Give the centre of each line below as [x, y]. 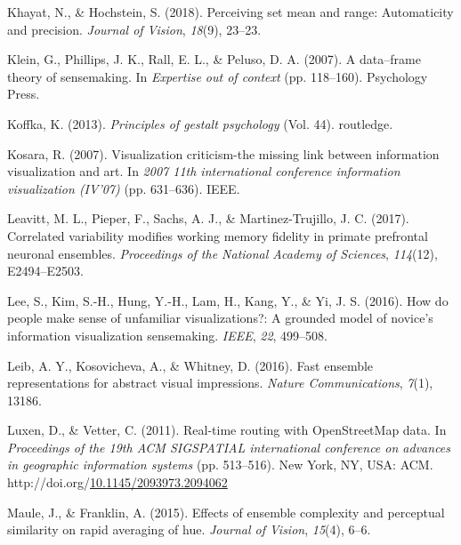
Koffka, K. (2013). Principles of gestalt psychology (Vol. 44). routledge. [200, 123]
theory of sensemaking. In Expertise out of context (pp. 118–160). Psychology [218, 76]
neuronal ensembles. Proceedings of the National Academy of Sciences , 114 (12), [222, 253]
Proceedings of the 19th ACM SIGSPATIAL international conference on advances [229, 447]
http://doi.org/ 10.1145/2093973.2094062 [117, 482]
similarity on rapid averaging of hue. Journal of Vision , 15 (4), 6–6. [189, 529]
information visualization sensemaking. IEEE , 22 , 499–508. [168, 335]
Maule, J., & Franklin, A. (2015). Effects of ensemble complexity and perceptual [226, 512]
